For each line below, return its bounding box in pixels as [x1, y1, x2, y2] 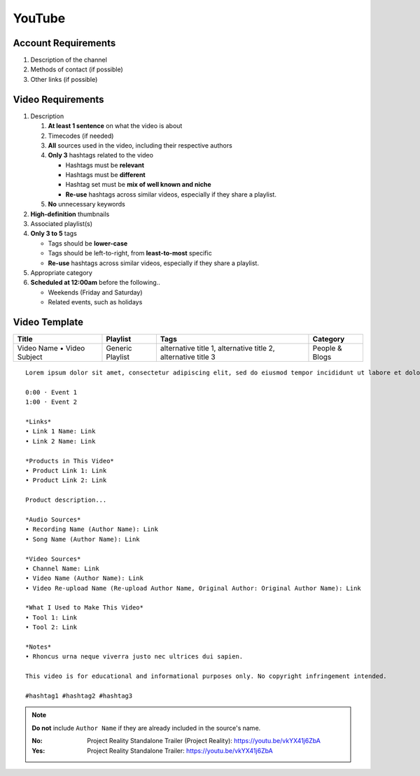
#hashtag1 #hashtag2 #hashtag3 [25, 691, 133, 700]
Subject [17, 352, 43, 362]
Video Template [13, 316, 84, 328]
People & [312, 344, 342, 353]
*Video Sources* [25, 555, 81, 563]
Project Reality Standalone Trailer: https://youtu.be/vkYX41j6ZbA [87, 746, 273, 755]
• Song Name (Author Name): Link [25, 535, 140, 543]
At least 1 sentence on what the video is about [48, 122, 183, 130]
